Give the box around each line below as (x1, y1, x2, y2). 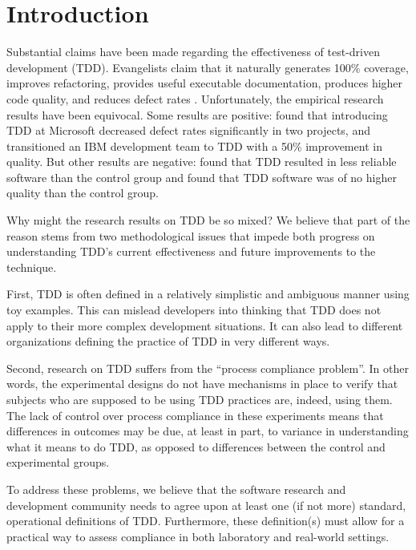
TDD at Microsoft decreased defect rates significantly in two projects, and (6, 122, 370, 139)
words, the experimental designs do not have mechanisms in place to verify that (6, 375, 398, 392)
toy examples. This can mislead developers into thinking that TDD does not (6, 301, 382, 318)
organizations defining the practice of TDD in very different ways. (6, 333, 330, 350)
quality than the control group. (6, 184, 159, 201)
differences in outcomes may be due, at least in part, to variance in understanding (6, 423, 409, 439)
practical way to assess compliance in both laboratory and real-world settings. (6, 528, 390, 544)
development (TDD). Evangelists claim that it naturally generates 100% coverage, (6, 59, 409, 75)
